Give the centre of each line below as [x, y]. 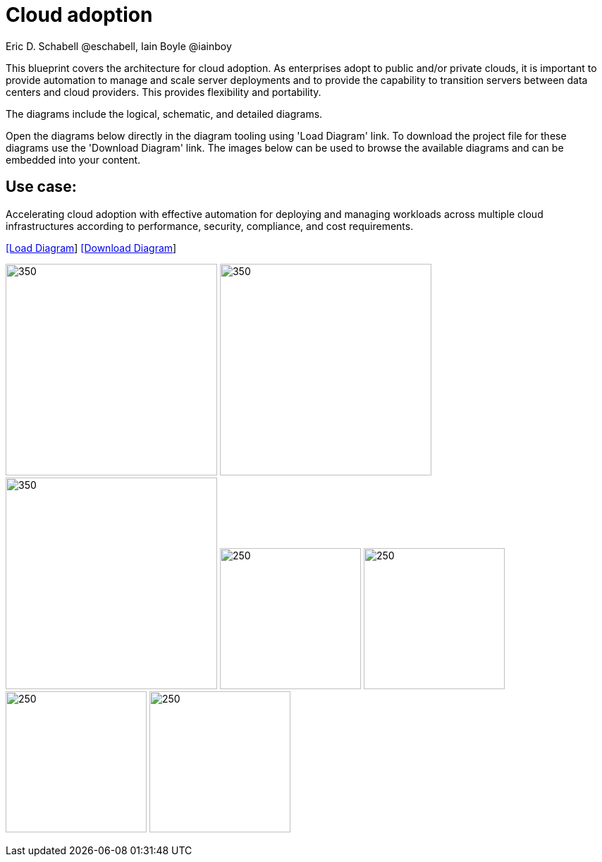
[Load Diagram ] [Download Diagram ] [91, 248]
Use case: [41, 187]
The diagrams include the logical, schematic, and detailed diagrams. [164, 114]
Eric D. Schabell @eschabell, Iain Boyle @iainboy [119, 46]
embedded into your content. [73, 159]
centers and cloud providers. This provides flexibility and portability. [164, 92]
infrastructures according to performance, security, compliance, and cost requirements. [210, 226]
